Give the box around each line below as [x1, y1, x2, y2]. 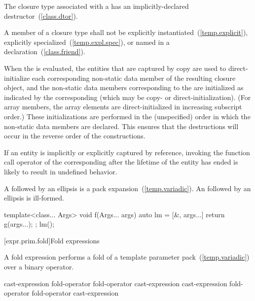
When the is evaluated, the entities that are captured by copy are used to [4, 63, 226, 73]
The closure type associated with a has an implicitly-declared [4, 1, 189, 11]
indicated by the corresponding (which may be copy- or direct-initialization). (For [4, 92, 251, 102]
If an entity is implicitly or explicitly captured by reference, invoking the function [4, 147, 250, 157]
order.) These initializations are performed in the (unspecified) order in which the [4, 111, 251, 121]
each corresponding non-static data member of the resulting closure [32, 72, 236, 83]
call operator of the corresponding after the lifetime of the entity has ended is [4, 157, 238, 167]
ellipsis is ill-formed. [4, 193, 64, 203]
